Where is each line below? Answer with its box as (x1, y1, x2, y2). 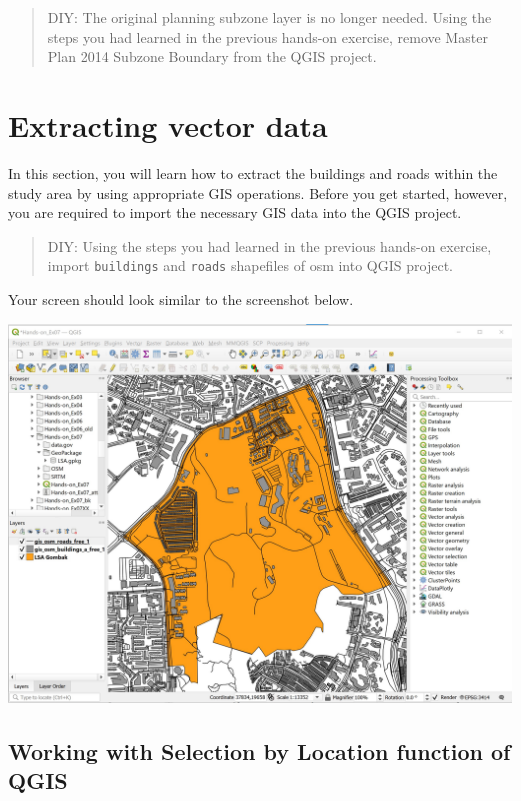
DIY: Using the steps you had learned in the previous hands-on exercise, (47, 235, 492, 256)
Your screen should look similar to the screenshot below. (8, 288, 354, 309)
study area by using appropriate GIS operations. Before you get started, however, (8, 182, 508, 203)
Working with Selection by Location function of (8, 735, 511, 766)
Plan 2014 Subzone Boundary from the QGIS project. (47, 46, 377, 67)
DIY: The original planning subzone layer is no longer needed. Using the (47, 7, 492, 27)
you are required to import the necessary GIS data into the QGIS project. (8, 202, 462, 223)
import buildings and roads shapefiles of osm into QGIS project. (47, 255, 453, 276)
